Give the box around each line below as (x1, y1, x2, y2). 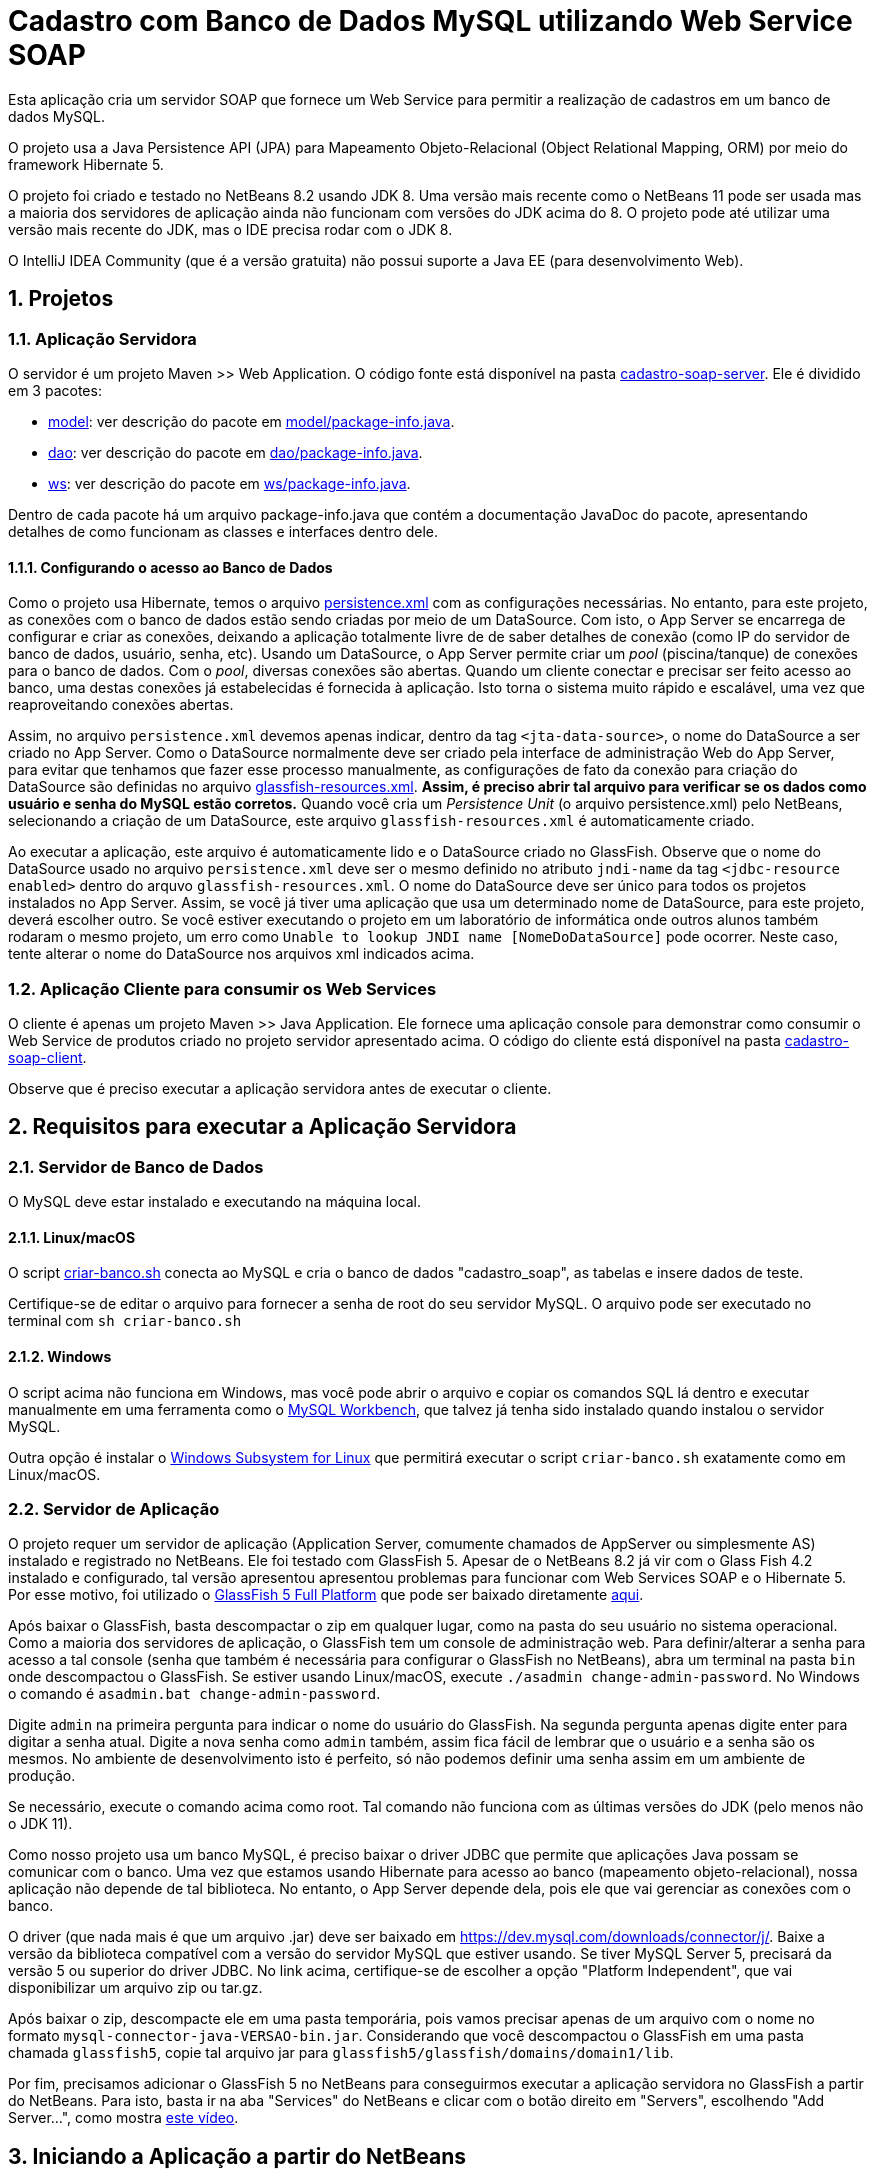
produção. (8, 1767, 76, 1785)
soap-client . (8, 1048, 87, 1066)
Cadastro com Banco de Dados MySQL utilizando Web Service (8, 4, 853, 38)
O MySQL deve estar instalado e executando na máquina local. (8, 1193, 422, 1211)
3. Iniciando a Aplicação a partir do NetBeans (8, 2143, 466, 2169)
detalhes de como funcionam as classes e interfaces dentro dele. (8, 522, 439, 540)
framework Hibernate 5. (8, 155, 164, 173)
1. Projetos (8, 286, 114, 312)
